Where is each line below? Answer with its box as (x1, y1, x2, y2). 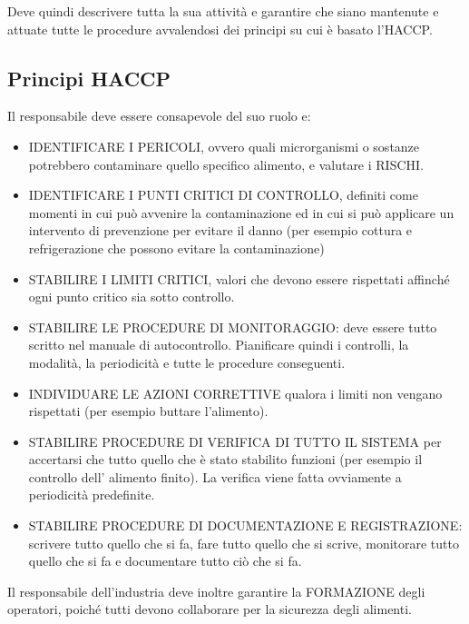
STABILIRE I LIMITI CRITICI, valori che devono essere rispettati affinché (28, 269, 450, 288)
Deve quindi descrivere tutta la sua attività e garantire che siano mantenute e (7, 2, 439, 20)
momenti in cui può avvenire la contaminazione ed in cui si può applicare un (28, 203, 454, 222)
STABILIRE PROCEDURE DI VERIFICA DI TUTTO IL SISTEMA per (28, 431, 442, 451)
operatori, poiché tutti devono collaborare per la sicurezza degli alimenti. (7, 599, 412, 619)
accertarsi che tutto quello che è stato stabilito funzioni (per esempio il (28, 450, 423, 469)
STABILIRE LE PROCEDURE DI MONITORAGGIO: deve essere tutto (28, 317, 437, 336)
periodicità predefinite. (28, 485, 155, 504)
